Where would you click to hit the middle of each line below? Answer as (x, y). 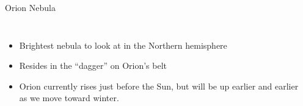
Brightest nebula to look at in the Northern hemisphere (123, 45)
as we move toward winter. (69, 98)
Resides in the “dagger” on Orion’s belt (93, 65)
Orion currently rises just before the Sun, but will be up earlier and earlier (159, 86)
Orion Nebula (30, 7)
